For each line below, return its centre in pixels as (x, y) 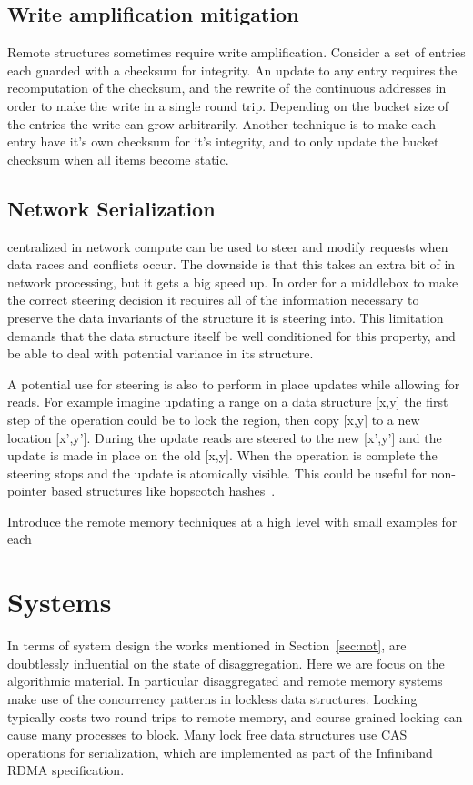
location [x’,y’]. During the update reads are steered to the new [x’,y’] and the (225, 437)
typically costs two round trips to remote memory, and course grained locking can (235, 716)
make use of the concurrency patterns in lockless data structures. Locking (212, 698)
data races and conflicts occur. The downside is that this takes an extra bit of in (231, 264)
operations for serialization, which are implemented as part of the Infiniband (220, 752)
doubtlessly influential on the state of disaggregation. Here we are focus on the (226, 663)
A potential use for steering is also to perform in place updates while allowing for (234, 383)
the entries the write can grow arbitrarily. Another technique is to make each (221, 123)
